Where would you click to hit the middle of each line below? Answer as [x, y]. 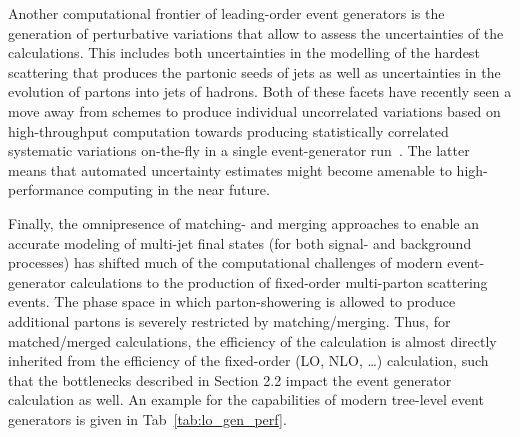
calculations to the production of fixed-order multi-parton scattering [279, 281]
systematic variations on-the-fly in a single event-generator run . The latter [239, 150]
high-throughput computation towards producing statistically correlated [228, 130]
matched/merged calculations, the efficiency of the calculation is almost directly [252, 340]
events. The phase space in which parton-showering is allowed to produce [232, 301]
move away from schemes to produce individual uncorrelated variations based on [254, 110]
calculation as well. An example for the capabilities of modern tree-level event [246, 399]
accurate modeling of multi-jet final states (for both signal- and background [240, 242]
